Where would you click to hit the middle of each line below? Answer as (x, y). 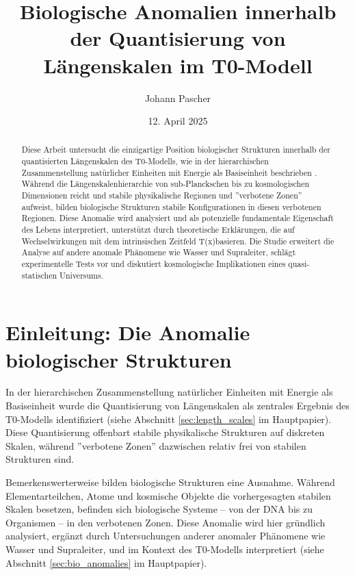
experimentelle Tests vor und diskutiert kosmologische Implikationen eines (154, 264)
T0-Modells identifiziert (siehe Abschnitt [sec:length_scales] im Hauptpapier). (169, 419)
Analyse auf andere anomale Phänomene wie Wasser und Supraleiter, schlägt (159, 252)
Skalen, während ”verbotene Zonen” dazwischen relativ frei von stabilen (156, 445)
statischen (39, 275)
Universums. (81, 275)
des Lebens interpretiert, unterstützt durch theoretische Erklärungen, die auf (158, 230)
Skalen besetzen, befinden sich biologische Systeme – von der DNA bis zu (159, 509)
